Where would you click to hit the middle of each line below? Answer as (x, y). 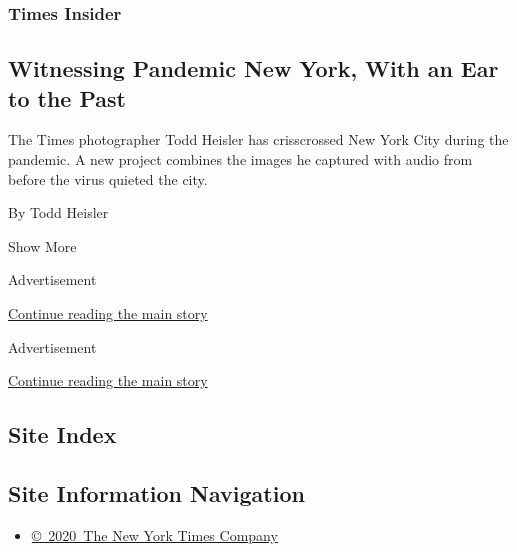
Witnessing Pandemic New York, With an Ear (253, 68)
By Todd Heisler (58, 212)
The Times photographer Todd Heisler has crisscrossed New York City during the (258, 139)
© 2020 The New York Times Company (154, 534)
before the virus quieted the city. (108, 178)
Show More (42, 245)
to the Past (67, 97)
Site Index (62, 434)
